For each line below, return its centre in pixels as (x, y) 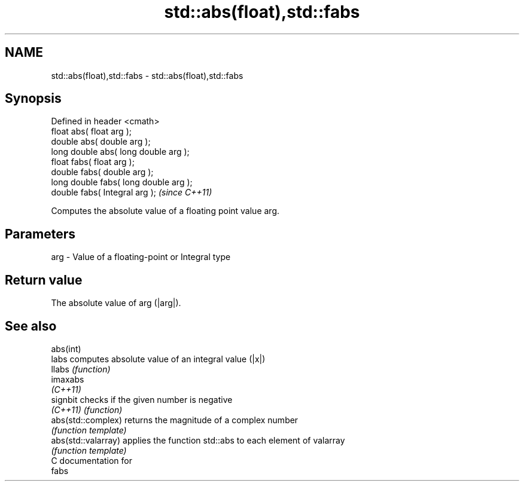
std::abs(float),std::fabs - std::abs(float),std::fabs (147, 75)
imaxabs (68, 379)
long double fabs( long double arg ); (122, 182)
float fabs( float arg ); (93, 162)
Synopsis (33, 99)
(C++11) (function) (87, 409)
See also (31, 326)
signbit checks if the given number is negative (142, 399)
